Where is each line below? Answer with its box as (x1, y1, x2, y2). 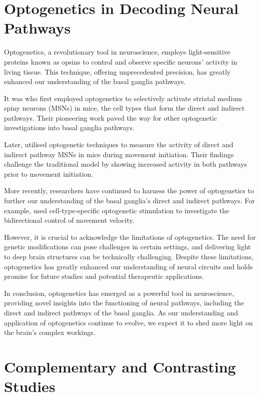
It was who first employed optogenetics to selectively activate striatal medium (4, 93, 242, 103)
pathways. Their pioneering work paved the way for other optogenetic (4, 112, 217, 123)
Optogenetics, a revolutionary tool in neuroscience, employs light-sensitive (4, 47, 230, 57)
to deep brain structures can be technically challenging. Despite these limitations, (4, 251, 253, 261)
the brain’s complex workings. (4, 327, 95, 337)
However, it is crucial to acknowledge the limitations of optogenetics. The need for (4, 231, 256, 242)
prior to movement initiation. (4, 168, 93, 179)
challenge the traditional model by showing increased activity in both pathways (4, 159, 247, 169)
